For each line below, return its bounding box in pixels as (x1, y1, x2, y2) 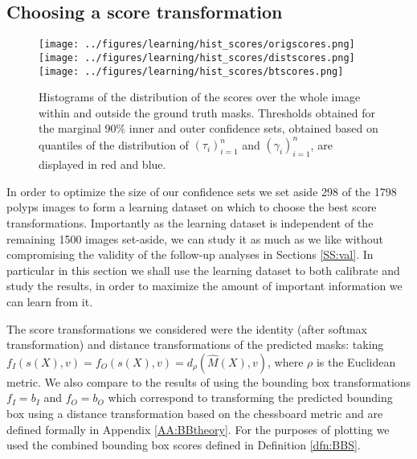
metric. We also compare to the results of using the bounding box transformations (6, 373, 411, 390)
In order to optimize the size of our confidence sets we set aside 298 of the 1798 (6, 182, 397, 199)
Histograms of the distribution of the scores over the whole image (39, 88, 361, 105)
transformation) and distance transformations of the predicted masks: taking (6, 336, 384, 353)
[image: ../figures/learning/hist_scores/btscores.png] (39, 65, 344, 77)
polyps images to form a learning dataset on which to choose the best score (6, 199, 377, 215)
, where (268, 353, 304, 370)
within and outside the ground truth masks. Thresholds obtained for (39, 104, 376, 121)
